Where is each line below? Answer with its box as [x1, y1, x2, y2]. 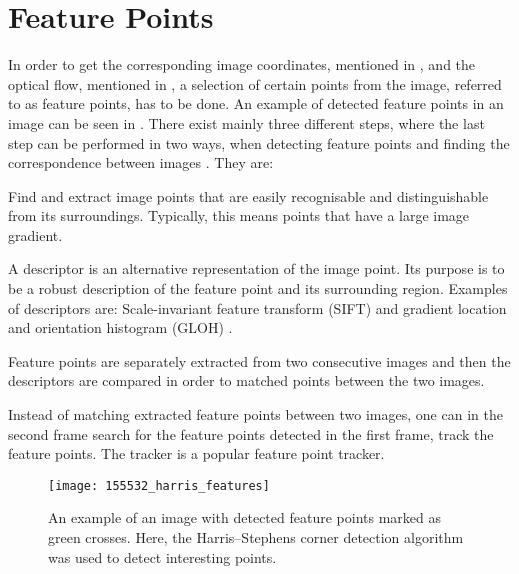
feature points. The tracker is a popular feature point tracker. [8, 443, 385, 464]
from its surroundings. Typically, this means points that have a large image [8, 205, 470, 226]
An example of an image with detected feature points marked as [48, 507, 441, 528]
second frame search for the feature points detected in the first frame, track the [8, 423, 494, 444]
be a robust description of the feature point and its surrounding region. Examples [8, 278, 508, 299]
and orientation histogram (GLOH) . [8, 317, 233, 338]
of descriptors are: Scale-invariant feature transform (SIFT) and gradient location [8, 297, 507, 318]
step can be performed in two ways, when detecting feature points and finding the [8, 132, 510, 153]
